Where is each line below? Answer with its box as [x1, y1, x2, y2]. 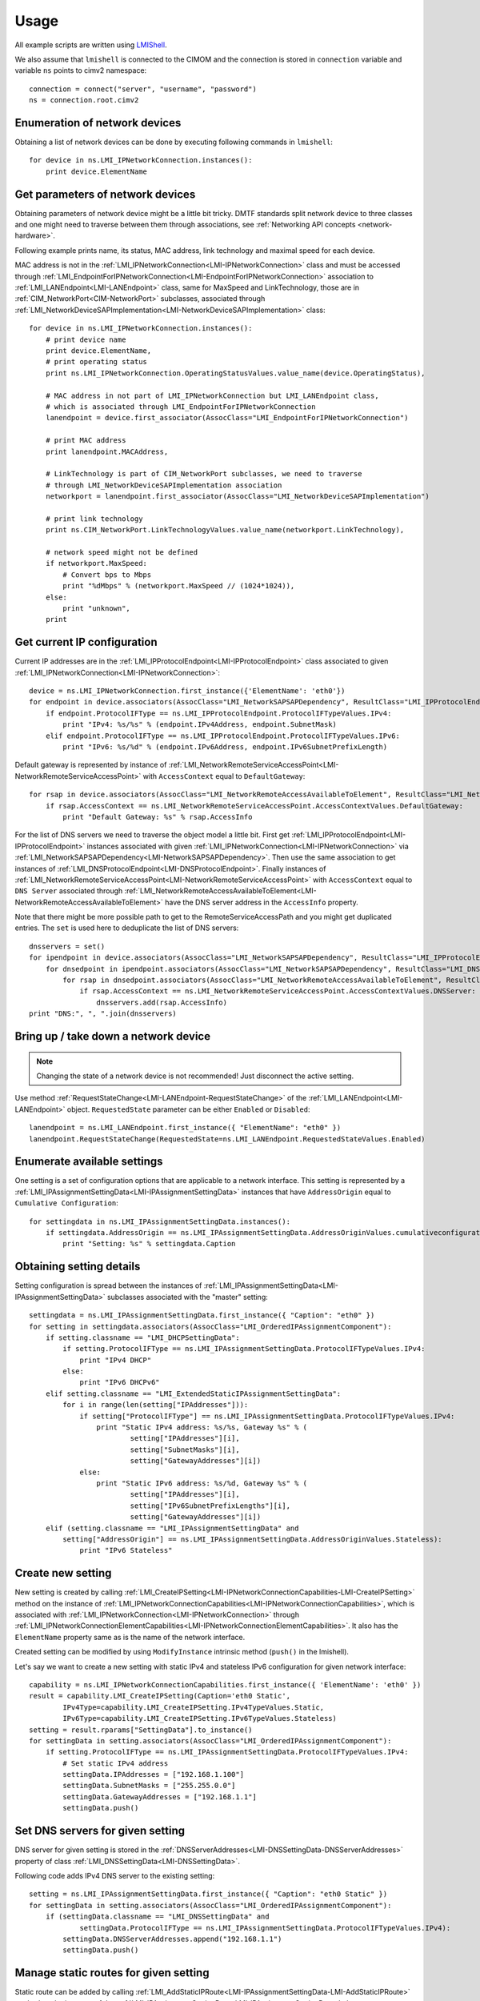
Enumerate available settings [14, 1155, 163, 1169]
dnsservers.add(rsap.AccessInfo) [96, 997, 228, 1007]
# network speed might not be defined [45, 548, 198, 557]
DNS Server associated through [14, 886, 123, 896]
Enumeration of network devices [14, 116, 182, 130]
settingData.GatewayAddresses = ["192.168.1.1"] [62, 1792, 258, 1801]
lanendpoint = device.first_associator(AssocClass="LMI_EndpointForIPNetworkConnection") [45, 413, 409, 423]
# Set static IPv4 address [62, 1758, 169, 1768]
